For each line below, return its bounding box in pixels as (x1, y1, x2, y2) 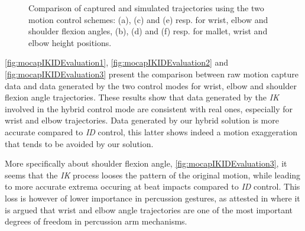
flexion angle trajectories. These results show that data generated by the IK (5, 91, 279, 103)
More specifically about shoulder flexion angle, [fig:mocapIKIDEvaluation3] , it (5, 157, 287, 170)
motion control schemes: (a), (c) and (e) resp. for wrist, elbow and (28, 13, 268, 25)
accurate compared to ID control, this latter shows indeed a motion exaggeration (5, 125, 298, 138)
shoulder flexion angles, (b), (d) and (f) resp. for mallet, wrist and (28, 25, 268, 37)
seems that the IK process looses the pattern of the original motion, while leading (5, 168, 301, 181)
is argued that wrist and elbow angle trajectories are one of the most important (5, 203, 293, 216)
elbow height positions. (28, 36, 112, 48)
